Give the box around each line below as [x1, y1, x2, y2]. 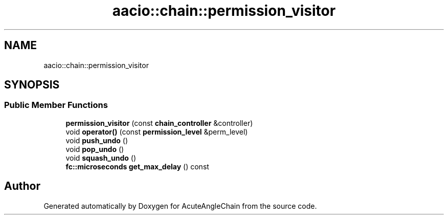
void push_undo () [65, 136, 128, 145]
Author [4, 180, 40, 193]
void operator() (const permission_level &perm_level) [65, 127, 248, 136]
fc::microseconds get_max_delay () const [65, 162, 209, 171]
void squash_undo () [65, 153, 137, 162]
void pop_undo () [65, 144, 124, 154]
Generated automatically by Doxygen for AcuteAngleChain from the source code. [43, 201, 317, 210]
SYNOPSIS [4, 78, 60, 92]
